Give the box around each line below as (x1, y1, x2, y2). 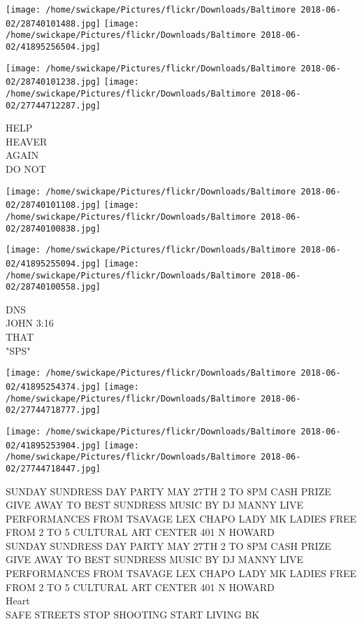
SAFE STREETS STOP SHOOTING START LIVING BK (6, 607, 260, 621)
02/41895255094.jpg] (6, 258, 101, 269)
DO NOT (6, 162, 46, 176)
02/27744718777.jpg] (6, 405, 101, 416)
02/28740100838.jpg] (6, 223, 101, 234)
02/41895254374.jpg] (6, 381, 101, 392)
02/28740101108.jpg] (6, 200, 101, 211)
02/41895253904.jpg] (6, 440, 101, 451)
